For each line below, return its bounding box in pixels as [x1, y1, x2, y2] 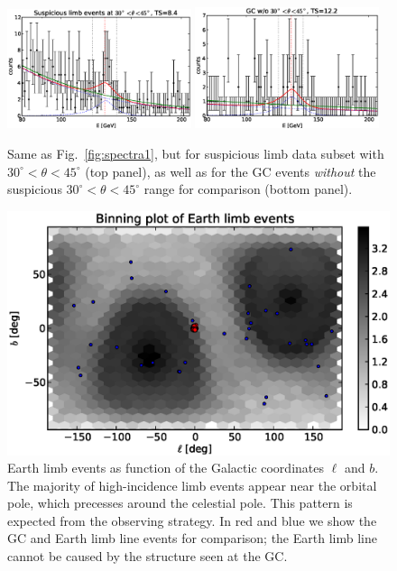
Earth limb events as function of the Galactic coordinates [7, 458, 324, 477]
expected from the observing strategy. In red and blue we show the [7, 511, 377, 530]
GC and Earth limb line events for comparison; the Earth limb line [7, 529, 377, 548]
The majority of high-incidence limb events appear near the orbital [7, 475, 377, 494]
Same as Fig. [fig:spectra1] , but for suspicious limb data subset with [7, 143, 384, 162]
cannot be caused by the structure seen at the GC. [7, 547, 288, 566]
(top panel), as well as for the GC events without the [85, 161, 376, 180]
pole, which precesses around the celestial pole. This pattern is [7, 493, 353, 512]
